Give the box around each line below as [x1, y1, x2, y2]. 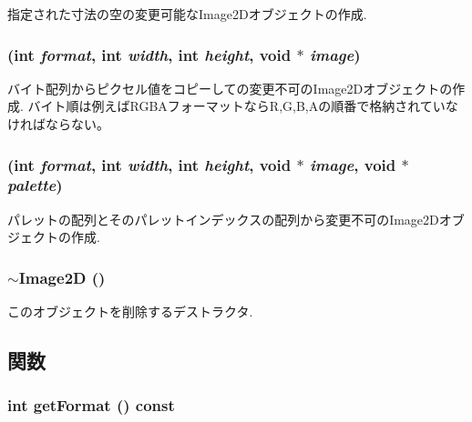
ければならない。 [7, 115, 109, 133]
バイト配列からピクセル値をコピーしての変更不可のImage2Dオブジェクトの [7, 78, 453, 97]
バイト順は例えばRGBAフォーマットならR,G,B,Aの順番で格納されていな [27, 96, 458, 116]
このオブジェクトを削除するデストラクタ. [7, 302, 253, 321]
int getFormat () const [7, 394, 175, 417]
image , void [309, 153, 396, 176]
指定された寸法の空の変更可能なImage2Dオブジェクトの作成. [7, 5, 367, 23]
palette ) [7, 174, 63, 196]
